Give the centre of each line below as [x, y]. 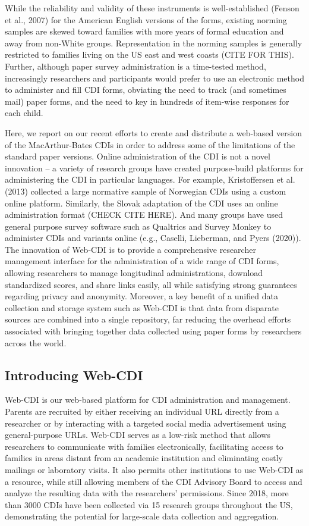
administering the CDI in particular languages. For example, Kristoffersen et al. [150, 179]
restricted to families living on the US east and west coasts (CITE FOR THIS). [149, 54]
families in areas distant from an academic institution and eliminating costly [144, 458]
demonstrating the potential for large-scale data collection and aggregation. [142, 516]
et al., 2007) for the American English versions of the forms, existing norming [146, 19]
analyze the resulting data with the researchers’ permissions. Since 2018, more [147, 493]
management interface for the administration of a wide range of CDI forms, [142, 261]
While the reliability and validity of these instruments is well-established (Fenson [152, 8]
